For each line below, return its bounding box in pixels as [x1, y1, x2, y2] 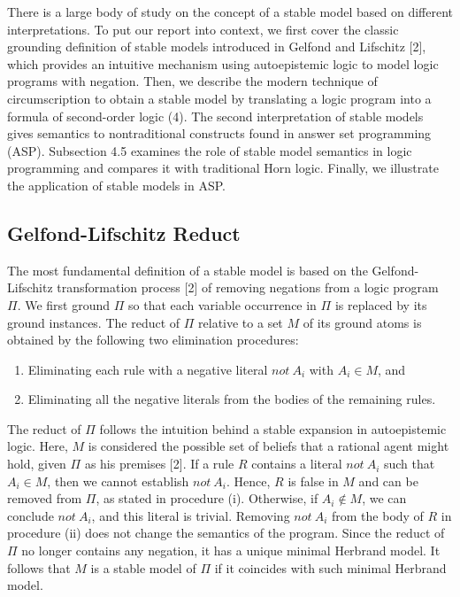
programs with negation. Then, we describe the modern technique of [7, 72, 378, 90]
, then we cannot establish [47, 471, 189, 490]
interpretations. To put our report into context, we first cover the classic [7, 19, 399, 38]
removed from [7, 489, 82, 508]
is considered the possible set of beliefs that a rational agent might [88, 437, 449, 455]
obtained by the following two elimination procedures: [7, 330, 299, 349]
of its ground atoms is [303, 313, 422, 331]
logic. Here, [7, 437, 68, 455]
